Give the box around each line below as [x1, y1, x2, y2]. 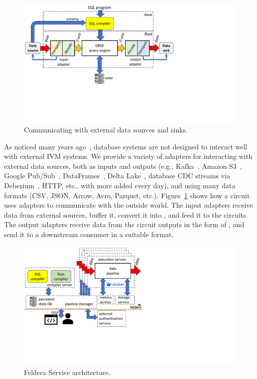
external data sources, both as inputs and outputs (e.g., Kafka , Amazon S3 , [4, 160, 242, 171]
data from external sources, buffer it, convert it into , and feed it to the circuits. [4, 209, 248, 220]
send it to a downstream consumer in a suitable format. [4, 229, 174, 240]
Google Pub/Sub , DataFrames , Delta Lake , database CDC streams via [4, 170, 230, 181]
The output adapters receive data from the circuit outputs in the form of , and [4, 219, 245, 230]
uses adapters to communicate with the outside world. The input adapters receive [4, 200, 253, 210]
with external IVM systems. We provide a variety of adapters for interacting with [4, 151, 253, 161]
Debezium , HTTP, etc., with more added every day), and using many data [4, 180, 236, 191]
